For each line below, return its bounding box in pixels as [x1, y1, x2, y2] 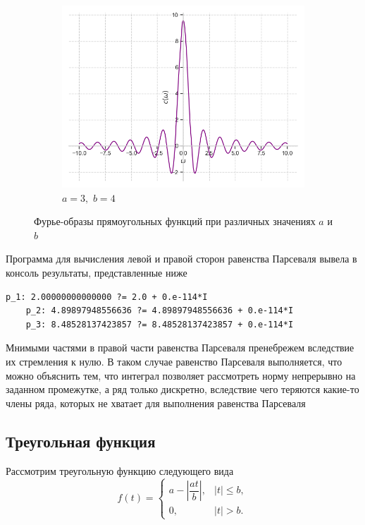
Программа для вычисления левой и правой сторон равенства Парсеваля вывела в [6, 251, 357, 266]
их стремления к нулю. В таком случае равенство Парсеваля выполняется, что [6, 354, 342, 368]
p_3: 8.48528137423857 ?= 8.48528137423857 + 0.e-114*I [25, 319, 294, 330]
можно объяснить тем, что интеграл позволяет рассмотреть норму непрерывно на [6, 368, 356, 382]
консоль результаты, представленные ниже [6, 265, 187, 279]
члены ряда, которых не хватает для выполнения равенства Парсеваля [6, 395, 306, 410]
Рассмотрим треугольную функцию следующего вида [6, 463, 234, 478]
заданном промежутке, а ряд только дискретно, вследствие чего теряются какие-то [6, 382, 359, 397]
